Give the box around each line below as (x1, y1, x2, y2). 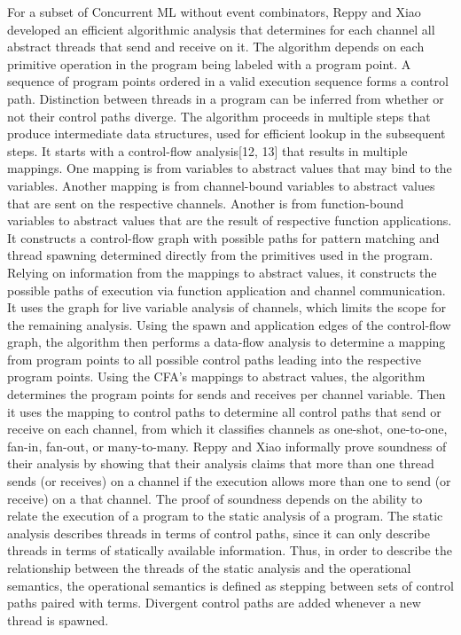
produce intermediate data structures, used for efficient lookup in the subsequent (7, 124, 446, 143)
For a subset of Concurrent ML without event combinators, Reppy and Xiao (7, 3, 421, 20)
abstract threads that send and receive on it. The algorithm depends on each (7, 37, 425, 56)
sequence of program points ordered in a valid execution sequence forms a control (7, 72, 449, 90)
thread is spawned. (7, 610, 109, 629)
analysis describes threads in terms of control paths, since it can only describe (7, 523, 430, 542)
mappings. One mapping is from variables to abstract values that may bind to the (7, 159, 452, 177)
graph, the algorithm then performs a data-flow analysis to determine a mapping (7, 333, 446, 351)
